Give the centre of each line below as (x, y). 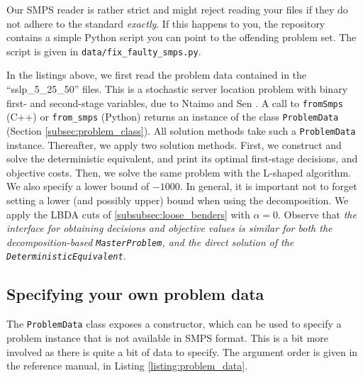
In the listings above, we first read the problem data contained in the (157, 75)
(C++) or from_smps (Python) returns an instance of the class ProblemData (173, 117)
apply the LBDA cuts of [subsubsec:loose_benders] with (128, 214)
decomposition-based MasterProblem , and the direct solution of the (150, 241)
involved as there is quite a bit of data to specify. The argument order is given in (182, 351)
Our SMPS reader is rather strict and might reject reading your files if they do (177, 9)
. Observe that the (317, 214)
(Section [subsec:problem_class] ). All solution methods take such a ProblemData (181, 130)
